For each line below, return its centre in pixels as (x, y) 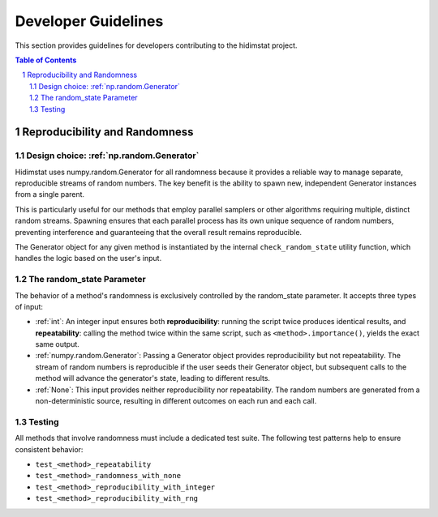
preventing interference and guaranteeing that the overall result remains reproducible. (159, 232)
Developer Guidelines (89, 21)
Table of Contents (46, 60)
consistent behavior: (49, 449)
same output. (58, 344)
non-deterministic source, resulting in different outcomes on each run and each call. (176, 401)
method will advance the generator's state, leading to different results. (153, 378)
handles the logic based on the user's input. (88, 258)
